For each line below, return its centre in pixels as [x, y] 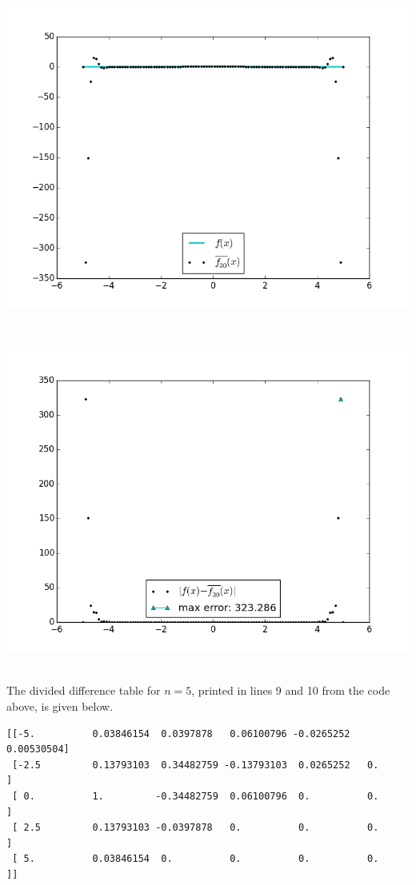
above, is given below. [60, 706]
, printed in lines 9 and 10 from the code [291, 690]
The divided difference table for [84, 690]
